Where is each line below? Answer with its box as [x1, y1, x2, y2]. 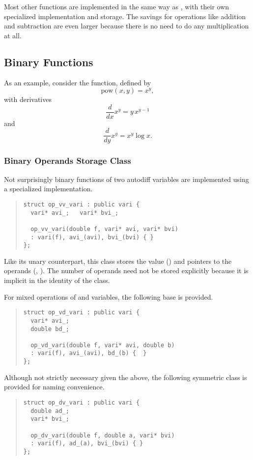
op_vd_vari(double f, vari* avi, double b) [30, 341, 175, 349]
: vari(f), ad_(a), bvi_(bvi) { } [30, 440, 143, 447]
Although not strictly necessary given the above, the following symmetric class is [4, 372, 247, 382]
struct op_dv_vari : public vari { [23, 399, 140, 406]
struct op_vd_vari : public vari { [23, 309, 140, 316]
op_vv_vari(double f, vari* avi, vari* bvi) [30, 225, 178, 232]
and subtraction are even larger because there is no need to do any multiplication [4, 21, 249, 31]
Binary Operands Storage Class [4, 154, 131, 167]
